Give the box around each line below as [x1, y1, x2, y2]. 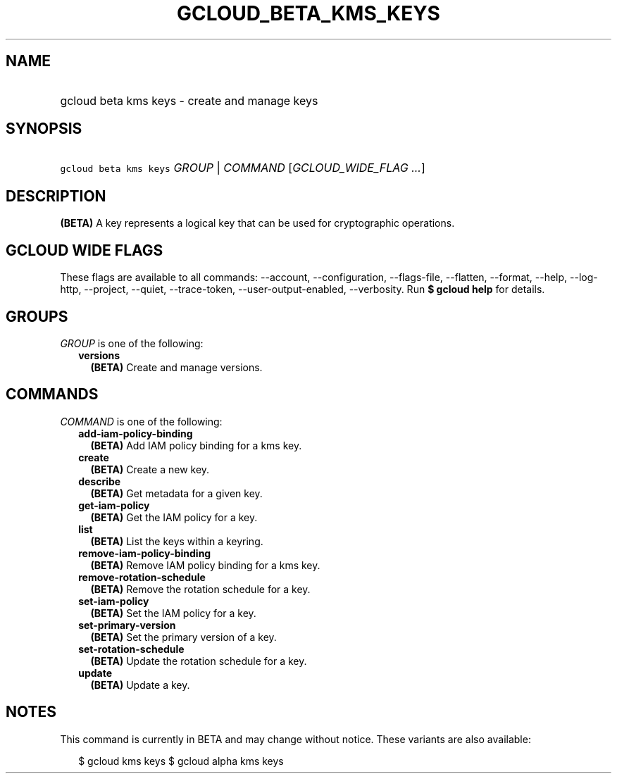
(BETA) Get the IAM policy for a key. [90, 511, 258, 523]
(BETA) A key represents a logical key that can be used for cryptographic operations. [60, 217, 455, 230]
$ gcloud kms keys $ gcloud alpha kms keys [78, 754, 284, 767]
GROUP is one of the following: [60, 337, 204, 349]
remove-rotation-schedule [78, 571, 206, 583]
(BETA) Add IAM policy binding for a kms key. [90, 439, 302, 451]
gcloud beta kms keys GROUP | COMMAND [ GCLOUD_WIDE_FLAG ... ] [60, 161, 425, 175]
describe [78, 475, 121, 487]
